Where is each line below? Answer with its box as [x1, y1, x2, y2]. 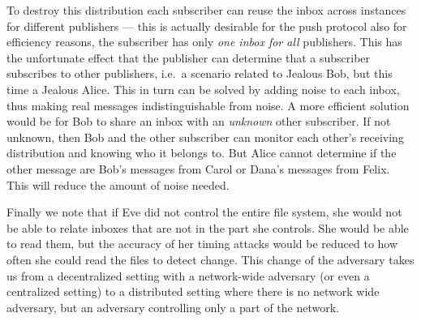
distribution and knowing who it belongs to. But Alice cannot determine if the [6, 144, 397, 161]
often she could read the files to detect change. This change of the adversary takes [6, 250, 415, 267]
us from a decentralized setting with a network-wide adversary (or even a [6, 267, 370, 284]
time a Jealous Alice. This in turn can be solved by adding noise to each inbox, [6, 80, 400, 97]
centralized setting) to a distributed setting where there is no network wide [6, 283, 380, 300]
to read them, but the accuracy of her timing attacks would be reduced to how [6, 235, 398, 252]
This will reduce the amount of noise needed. [6, 176, 230, 193]
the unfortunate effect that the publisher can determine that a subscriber [6, 49, 371, 66]
